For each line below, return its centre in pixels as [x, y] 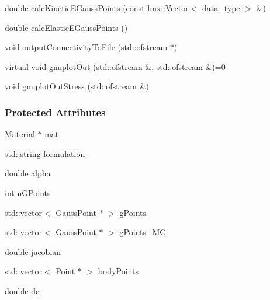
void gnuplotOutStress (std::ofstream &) [77, 86]
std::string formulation [45, 153]
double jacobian [33, 251]
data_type [221, 8]
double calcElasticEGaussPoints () [66, 27]
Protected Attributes [55, 112]
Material [20, 134]
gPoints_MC [143, 232]
